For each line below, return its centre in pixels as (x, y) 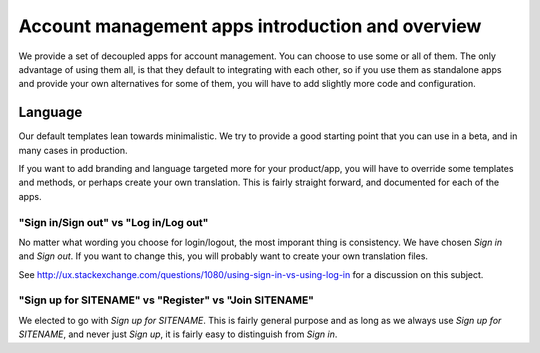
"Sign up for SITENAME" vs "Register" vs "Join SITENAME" (166, 300)
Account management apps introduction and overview (250, 26)
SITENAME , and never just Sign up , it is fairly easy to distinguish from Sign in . (178, 334)
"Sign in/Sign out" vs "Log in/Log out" (113, 222)
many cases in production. (73, 150)
